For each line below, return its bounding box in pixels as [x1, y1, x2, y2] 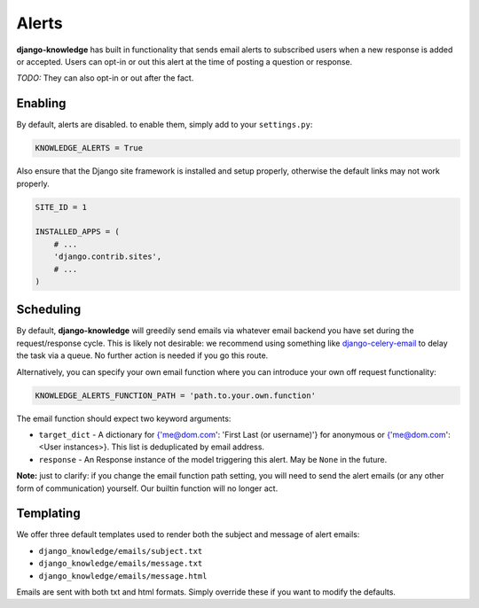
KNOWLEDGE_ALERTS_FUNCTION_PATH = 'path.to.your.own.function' [35, 390, 317, 401]
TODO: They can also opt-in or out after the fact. [16, 73, 194, 83]
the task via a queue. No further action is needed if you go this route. [16, 350, 269, 361]
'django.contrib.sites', [53, 252, 162, 261]
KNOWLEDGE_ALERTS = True [35, 143, 144, 153]
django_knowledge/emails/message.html [38, 571, 208, 581]
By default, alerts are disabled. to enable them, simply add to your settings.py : [16, 120, 313, 130]
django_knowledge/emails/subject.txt [38, 546, 203, 556]
